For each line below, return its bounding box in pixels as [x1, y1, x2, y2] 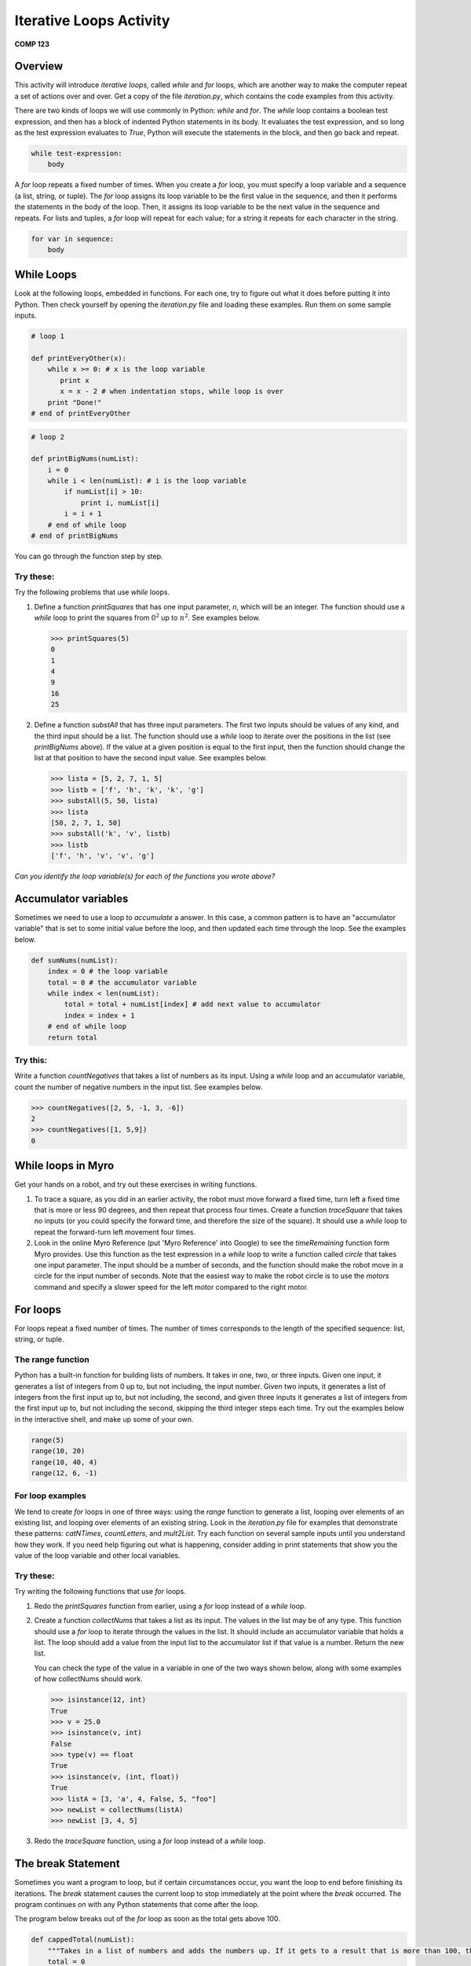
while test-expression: [31, 149, 123, 157]
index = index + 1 [64, 1011, 135, 1020]
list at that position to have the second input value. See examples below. [34, 753, 268, 763]
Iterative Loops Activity [14, 12, 170, 29]
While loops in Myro [14, 1159, 115, 1173]
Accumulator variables [14, 892, 129, 905]
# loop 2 [31, 433, 65, 441]
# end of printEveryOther [31, 409, 131, 418]
